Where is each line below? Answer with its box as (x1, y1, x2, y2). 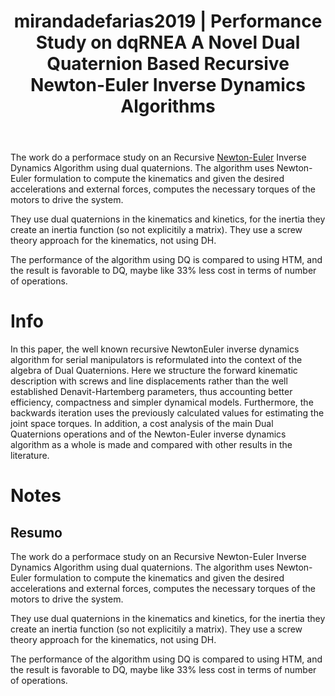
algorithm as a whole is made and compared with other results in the (10, 439, 293, 451)
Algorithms (120, 95, 216, 118)
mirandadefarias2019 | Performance (13, 10, 323, 33)
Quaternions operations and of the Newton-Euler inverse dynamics (10, 428, 287, 440)
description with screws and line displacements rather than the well (10, 375, 288, 387)
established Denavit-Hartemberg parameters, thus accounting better (10, 386, 293, 398)
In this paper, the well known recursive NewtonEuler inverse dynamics (10, 343, 300, 355)
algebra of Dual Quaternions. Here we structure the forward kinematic (10, 365, 298, 377)
